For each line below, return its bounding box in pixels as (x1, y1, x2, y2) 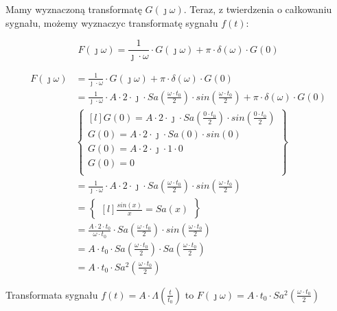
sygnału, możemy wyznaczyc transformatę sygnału (5, 15, 218, 30)
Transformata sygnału (5, 287, 98, 301)
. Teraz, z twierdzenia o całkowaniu (183, 2, 332, 16)
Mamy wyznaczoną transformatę (5, 2, 142, 16)
